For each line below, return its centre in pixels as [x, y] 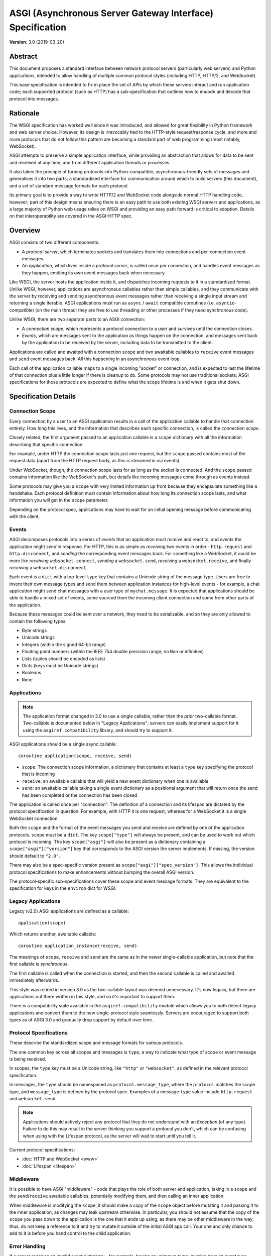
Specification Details [43, 397]
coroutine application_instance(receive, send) [78, 946]
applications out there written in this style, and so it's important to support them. [92, 996]
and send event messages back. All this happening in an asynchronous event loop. [95, 359]
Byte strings [34, 631]
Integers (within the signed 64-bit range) [64, 644]
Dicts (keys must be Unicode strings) [60, 665]
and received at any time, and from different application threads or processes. [90, 162]
